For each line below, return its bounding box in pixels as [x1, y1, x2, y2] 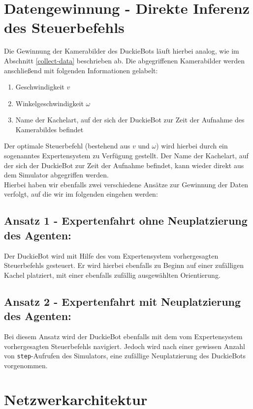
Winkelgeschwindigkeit [15, 98, 84, 108]
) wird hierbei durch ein [156, 141, 228, 151]
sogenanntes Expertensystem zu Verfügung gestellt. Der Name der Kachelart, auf [4, 150, 249, 161]
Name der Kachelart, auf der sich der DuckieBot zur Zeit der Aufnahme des [15, 115, 245, 125]
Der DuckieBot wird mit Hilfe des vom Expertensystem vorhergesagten [4, 250, 219, 261]
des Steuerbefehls [4, 17, 125, 37]
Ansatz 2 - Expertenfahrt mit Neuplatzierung [4, 293, 241, 309]
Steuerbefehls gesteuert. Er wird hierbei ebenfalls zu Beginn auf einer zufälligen [4, 260, 244, 270]
